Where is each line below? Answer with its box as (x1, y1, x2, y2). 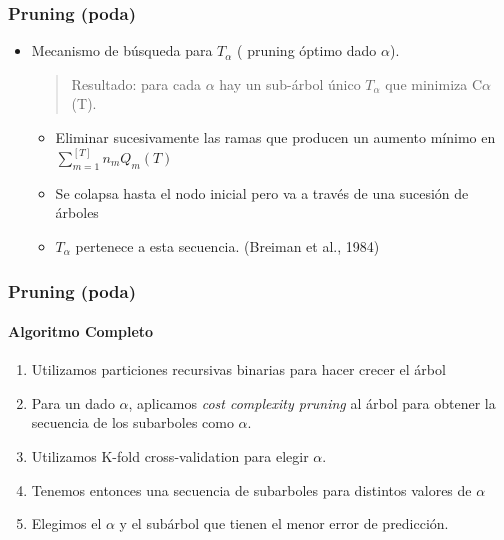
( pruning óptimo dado (237, 40, 377, 61)
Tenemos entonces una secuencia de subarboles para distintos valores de (31, 479, 472, 500)
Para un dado (31, 392, 115, 413)
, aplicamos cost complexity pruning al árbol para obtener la (128, 392, 496, 413)
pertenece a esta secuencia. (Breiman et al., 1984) (75, 236, 380, 257)
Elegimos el (31, 513, 102, 534)
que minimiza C (385, 73, 483, 94)
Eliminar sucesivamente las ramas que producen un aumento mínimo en (55, 127, 496, 147)
